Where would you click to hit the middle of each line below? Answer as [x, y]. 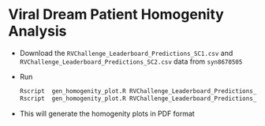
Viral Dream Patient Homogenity [116, 15]
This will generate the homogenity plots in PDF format [107, 113]
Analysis [37, 31]
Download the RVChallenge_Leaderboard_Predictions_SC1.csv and [126, 53]
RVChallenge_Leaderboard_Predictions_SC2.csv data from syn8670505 [131, 61]
